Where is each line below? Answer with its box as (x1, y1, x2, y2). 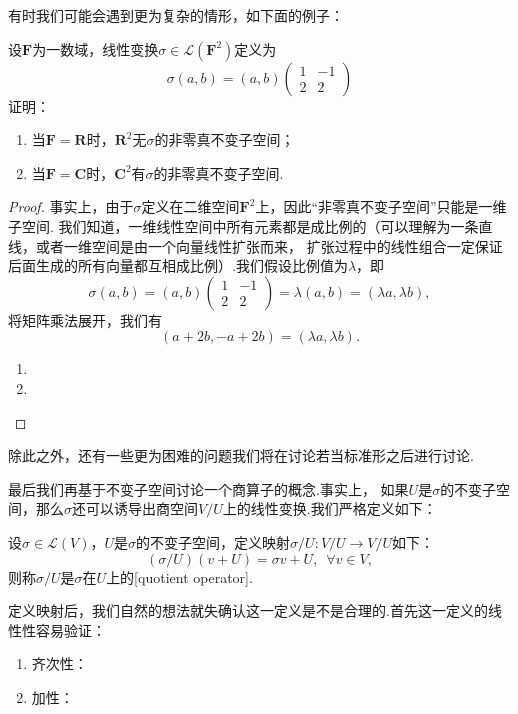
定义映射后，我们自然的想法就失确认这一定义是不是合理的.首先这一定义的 (8, 600, 488, 621)
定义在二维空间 (141, 196, 240, 217)
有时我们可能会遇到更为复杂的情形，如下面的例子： (8, 5, 344, 25)
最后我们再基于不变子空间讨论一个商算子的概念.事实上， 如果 (8, 478, 409, 499)
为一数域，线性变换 (32, 38, 159, 59)
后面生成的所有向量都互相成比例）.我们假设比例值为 (8, 255, 348, 276)
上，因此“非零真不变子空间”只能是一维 (255, 196, 507, 217)
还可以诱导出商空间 (72, 498, 198, 519)
